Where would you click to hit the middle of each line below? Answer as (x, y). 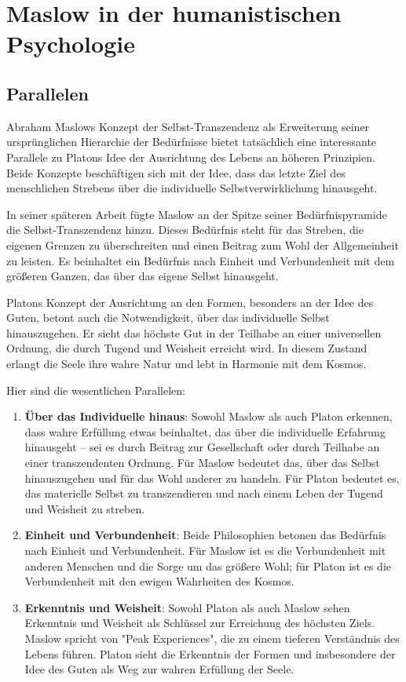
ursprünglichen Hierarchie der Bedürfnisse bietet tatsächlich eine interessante (192, 142)
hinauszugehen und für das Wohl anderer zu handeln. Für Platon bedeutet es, (212, 478)
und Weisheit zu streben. (85, 508)
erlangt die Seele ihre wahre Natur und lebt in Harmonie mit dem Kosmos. (187, 364)
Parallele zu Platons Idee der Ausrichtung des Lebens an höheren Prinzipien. (191, 157)
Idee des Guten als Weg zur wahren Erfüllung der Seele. (159, 669)
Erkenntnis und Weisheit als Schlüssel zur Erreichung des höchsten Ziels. (200, 623)
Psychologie (71, 44)
